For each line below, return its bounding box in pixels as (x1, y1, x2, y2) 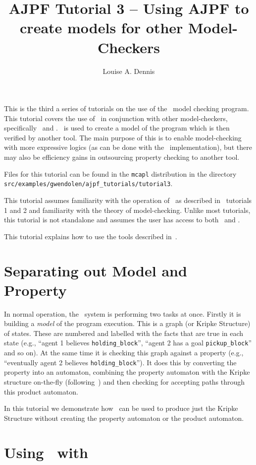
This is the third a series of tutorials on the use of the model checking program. (4, 103, 249, 114)
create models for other (20, 17, 183, 38)
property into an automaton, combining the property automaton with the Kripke (4, 367, 250, 377)
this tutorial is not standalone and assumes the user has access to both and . (4, 214, 240, 225)
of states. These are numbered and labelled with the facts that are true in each (4, 328, 244, 338)
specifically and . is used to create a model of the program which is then (4, 123, 230, 133)
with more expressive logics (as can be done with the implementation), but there (4, 142, 252, 152)
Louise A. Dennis (102, 66, 155, 76)
